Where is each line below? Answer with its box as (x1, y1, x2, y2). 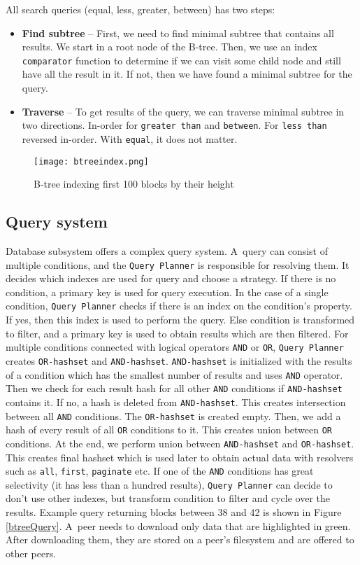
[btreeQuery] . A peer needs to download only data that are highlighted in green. (6, 518, 351, 533)
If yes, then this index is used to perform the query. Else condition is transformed (6, 312, 355, 327)
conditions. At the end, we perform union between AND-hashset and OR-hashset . (6, 435, 354, 450)
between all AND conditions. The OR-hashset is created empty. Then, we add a (6, 408, 341, 423)
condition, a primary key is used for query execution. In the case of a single (6, 284, 329, 299)
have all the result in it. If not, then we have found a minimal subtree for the (22, 67, 352, 81)
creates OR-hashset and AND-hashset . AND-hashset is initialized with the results (6, 353, 352, 368)
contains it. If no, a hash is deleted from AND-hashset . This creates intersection (6, 394, 346, 409)
